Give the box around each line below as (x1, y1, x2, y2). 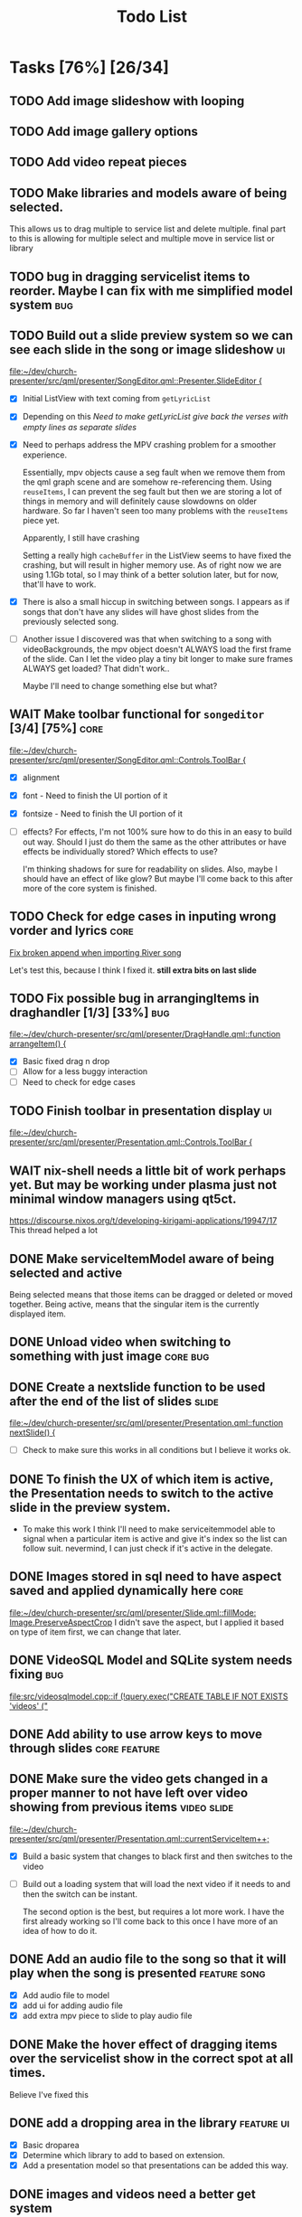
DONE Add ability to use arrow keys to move (9, 1727, 262, 1742)
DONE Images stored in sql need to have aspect (9, 1569, 282, 1584)
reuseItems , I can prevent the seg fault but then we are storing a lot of (22, 486, 282, 496)
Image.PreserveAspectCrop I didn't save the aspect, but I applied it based (9, 1617, 285, 1627)
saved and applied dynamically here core (9, 1583, 244, 1599)
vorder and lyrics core (9, 923, 134, 939)
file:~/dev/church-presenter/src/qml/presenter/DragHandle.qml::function (9, 1029, 281, 1040)
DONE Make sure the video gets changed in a (9, 1771, 269, 1787)
